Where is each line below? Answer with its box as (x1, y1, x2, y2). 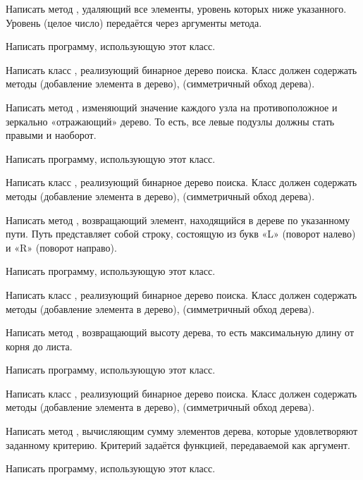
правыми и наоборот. (6, 128, 97, 142)
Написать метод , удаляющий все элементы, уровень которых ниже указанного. (6, 1, 347, 16)
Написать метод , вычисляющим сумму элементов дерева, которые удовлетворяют (6, 424, 358, 438)
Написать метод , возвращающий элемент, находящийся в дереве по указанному (6, 212, 350, 227)
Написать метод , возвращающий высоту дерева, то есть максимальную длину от (6, 325, 355, 340)
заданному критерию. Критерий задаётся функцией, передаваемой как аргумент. (6, 437, 350, 452)
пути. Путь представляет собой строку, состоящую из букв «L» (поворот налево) (6, 226, 356, 241)
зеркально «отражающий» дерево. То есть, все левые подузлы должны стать (6, 113, 335, 128)
